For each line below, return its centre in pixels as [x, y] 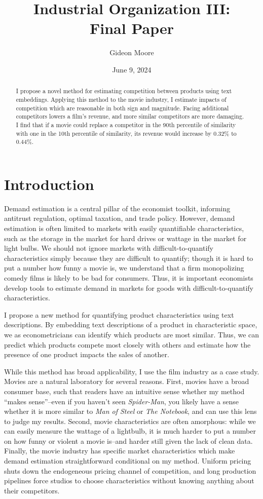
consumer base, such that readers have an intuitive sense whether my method [124, 391]
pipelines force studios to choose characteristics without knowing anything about [129, 481]
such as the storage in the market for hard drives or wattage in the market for [125, 238]
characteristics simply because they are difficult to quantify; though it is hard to [129, 258]
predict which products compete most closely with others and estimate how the [127, 344]
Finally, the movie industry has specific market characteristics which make [120, 451]
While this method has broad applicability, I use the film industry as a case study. [132, 371]
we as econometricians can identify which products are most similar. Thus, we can [132, 334]
